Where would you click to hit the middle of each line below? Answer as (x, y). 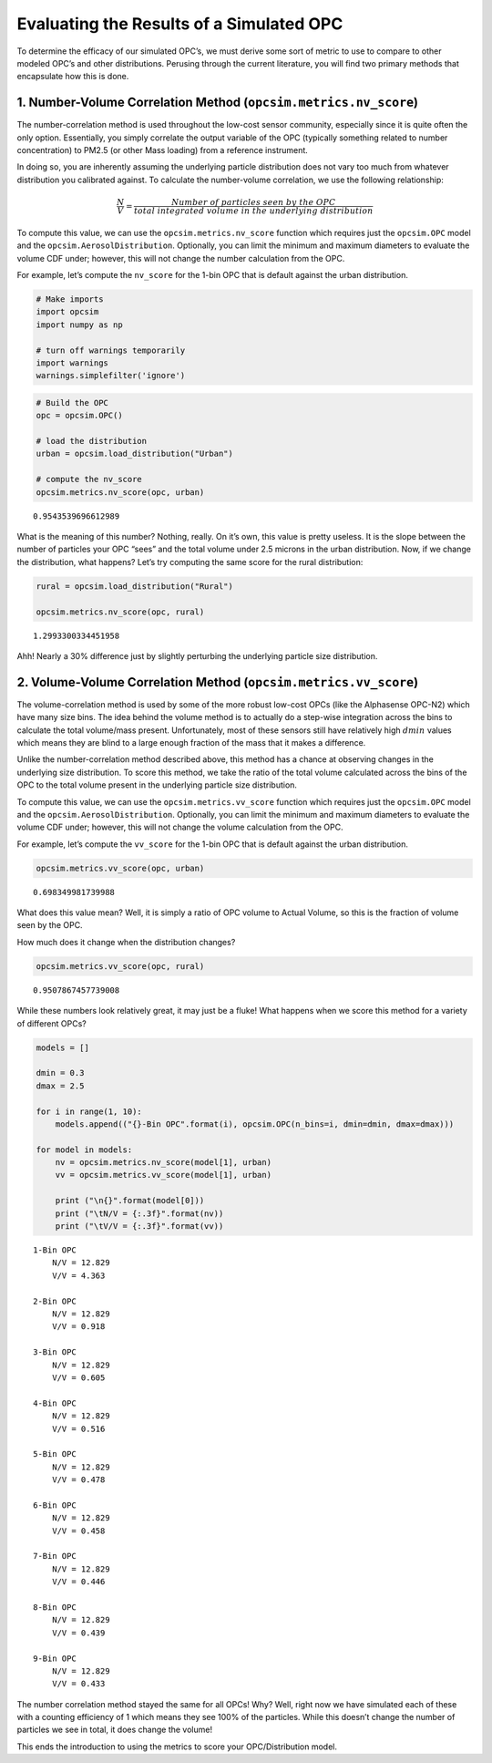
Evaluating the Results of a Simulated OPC (180, 24)
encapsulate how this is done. (73, 77)
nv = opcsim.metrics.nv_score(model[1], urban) (164, 1163)
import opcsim (67, 312)
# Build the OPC (72, 402)
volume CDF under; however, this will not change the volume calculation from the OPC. (180, 827)
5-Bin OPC (55, 1454)
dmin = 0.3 (60, 1073)
